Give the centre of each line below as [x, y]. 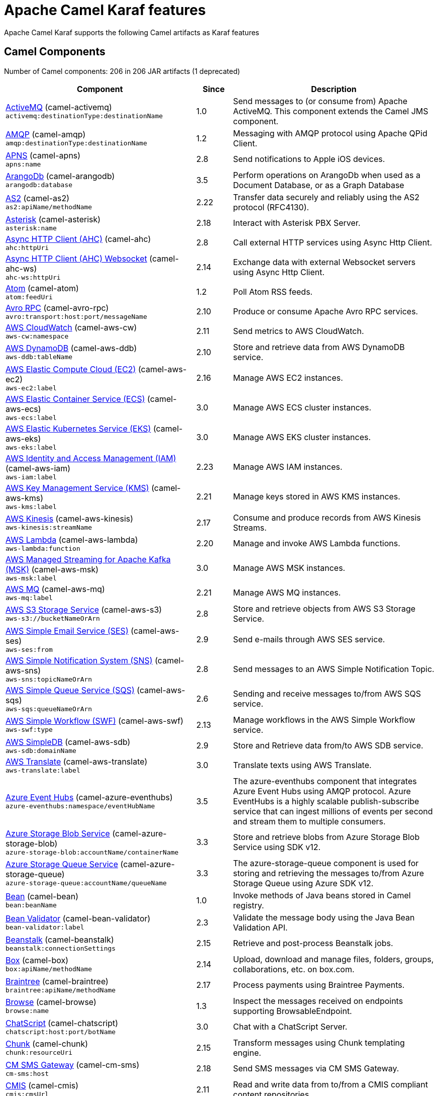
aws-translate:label [43, 770]
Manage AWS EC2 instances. [288, 378]
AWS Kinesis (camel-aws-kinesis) [70, 519]
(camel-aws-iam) [38, 468]
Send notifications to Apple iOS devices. [309, 159]
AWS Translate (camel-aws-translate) [77, 761]
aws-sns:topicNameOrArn [49, 679]
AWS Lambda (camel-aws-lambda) [72, 539]
